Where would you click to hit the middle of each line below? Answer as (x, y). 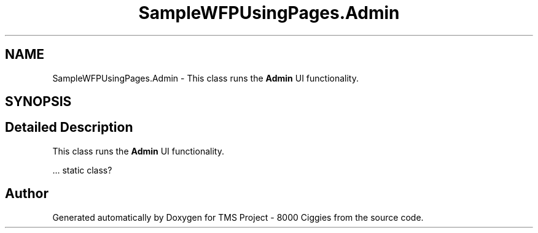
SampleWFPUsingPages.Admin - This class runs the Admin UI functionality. (205, 78)
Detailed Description (69, 128)
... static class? (82, 170)
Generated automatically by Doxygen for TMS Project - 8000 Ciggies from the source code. (238, 217)
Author (27, 194)
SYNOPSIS (38, 102)
